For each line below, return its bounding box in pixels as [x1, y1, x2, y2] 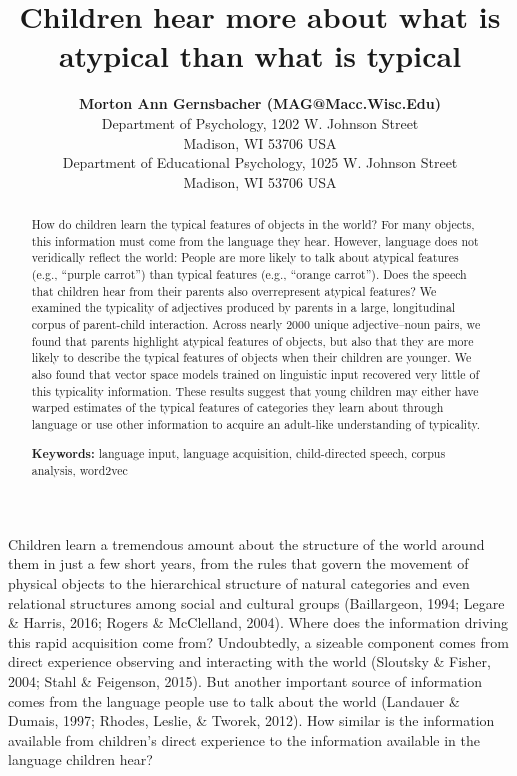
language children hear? [8, 749, 153, 770]
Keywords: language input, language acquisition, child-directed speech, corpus [31, 444, 446, 462]
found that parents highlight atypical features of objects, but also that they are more [31, 332, 474, 349]
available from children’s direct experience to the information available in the [8, 729, 481, 750]
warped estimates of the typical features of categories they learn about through [31, 399, 444, 416]
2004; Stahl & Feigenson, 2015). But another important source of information [8, 670, 483, 691]
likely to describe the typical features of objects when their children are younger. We [31, 349, 472, 366]
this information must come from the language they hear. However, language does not [31, 232, 479, 249]
